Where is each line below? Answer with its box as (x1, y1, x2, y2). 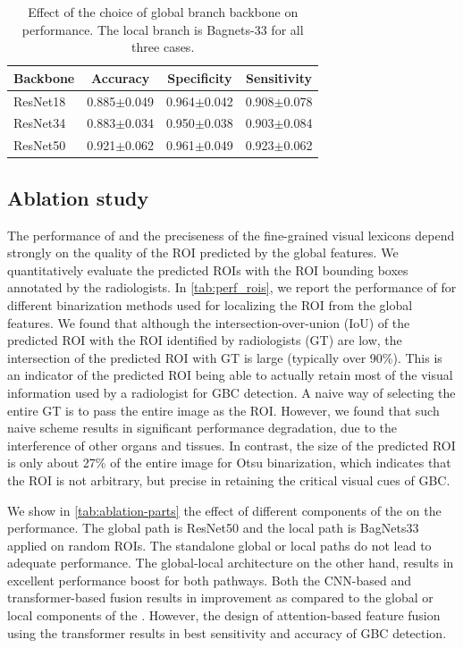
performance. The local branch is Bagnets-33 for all (21, 20, 304, 38)
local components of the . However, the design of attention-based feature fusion (7, 606, 441, 625)
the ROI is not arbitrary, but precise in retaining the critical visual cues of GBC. (7, 470, 450, 489)
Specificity (167, 68, 232, 87)
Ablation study (7, 183, 149, 211)
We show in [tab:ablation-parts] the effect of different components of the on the (7, 501, 442, 519)
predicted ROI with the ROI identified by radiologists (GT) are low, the (7, 331, 402, 349)
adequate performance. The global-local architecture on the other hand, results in (7, 553, 454, 572)
